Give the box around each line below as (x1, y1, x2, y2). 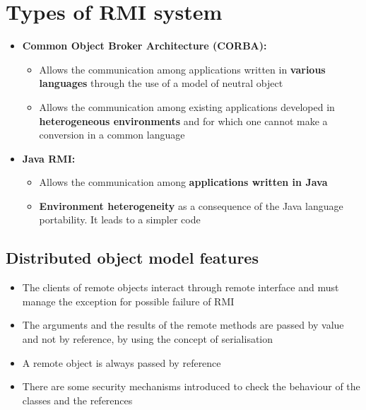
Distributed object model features (6, 247, 259, 269)
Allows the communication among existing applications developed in (39, 99, 335, 114)
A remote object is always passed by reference (22, 355, 221, 370)
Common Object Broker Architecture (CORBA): (22, 38, 267, 53)
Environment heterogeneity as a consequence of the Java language (39, 198, 343, 213)
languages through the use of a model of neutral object (39, 76, 283, 90)
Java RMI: (22, 151, 76, 165)
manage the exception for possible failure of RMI (22, 293, 235, 308)
